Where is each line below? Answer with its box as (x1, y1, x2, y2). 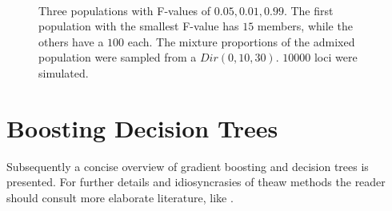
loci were (314, 49, 358, 66)
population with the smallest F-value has (38, 18, 239, 34)
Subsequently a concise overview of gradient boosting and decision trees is (6, 157, 369, 174)
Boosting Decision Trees (6, 111, 278, 144)
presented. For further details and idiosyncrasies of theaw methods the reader (6, 173, 386, 190)
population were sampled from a (38, 49, 197, 66)
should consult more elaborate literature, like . (6, 189, 234, 205)
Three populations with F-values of (38, 2, 211, 18)
